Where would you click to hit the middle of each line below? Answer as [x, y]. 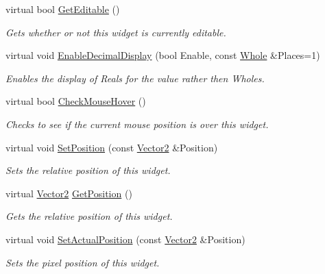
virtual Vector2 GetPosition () [69, 193]
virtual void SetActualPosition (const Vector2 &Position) [125, 239]
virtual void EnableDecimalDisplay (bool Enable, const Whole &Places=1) [163, 55]
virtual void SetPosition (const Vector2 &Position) [112, 147]
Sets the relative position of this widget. [88, 170]
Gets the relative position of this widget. [89, 216]
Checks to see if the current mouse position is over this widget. [137, 124]
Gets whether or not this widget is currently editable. [116, 32]
